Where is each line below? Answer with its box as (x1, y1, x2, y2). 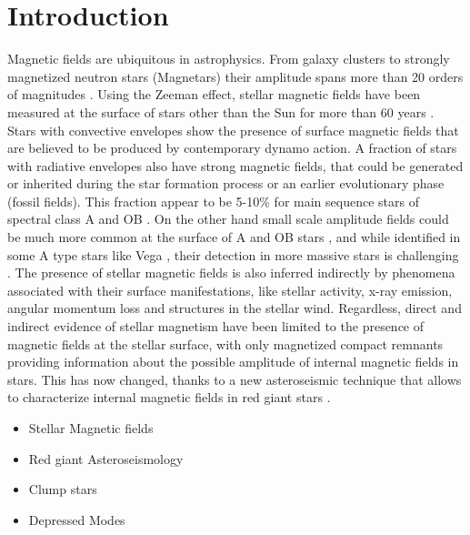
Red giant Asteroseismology (28, 449, 184, 468)
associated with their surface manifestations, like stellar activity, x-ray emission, (7, 280, 453, 299)
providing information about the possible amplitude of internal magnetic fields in (7, 352, 459, 371)
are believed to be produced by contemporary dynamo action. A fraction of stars (7, 138, 457, 157)
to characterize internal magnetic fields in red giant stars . (7, 388, 331, 407)
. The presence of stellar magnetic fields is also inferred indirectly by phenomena (7, 263, 455, 282)
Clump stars (28, 479, 97, 499)
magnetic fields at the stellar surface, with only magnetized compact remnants (7, 334, 444, 353)
